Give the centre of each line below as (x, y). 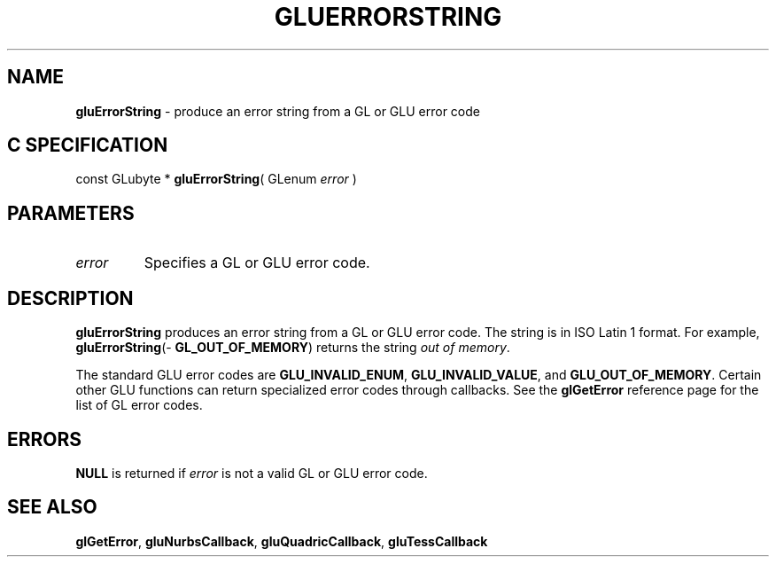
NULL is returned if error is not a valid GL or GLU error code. (252, 473)
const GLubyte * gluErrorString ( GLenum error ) (216, 179)
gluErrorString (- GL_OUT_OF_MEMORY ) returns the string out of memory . (293, 348)
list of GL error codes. (139, 405)
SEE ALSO (52, 507)
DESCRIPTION (70, 298)
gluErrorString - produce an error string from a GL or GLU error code (278, 111)
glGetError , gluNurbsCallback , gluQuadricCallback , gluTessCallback (282, 541)
